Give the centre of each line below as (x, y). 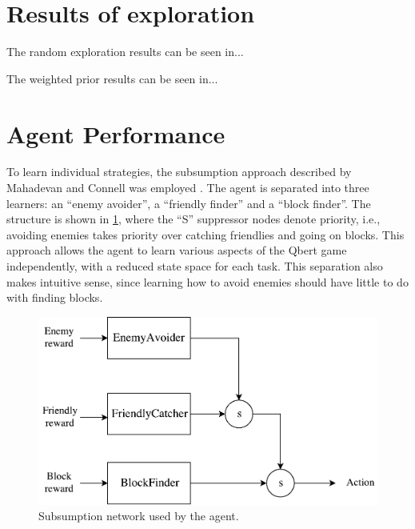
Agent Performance (116, 133)
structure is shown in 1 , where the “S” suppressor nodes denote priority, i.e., (194, 219)
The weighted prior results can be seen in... (112, 78)
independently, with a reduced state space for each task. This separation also (195, 266)
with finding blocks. (55, 297)
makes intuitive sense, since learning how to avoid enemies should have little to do (207, 281)
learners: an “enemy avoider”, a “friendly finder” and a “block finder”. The (189, 203)
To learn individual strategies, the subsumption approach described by (179, 172)
